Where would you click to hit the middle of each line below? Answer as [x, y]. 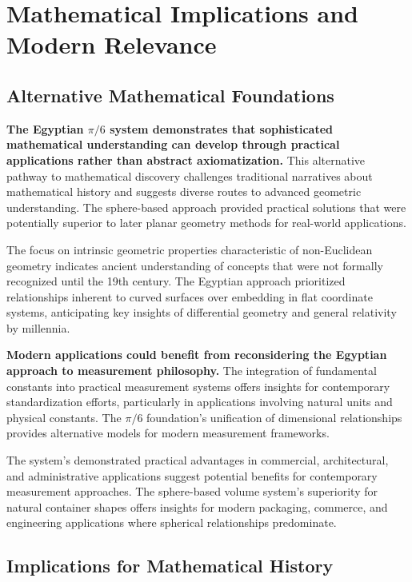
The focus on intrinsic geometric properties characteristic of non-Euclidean [190, 249]
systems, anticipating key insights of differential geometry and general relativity [202, 312]
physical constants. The [64, 417]
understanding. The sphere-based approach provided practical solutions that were [206, 207]
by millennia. [38, 327]
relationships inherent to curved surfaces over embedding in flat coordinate [190, 296]
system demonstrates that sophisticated [222, 128]
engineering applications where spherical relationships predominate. [172, 522]
